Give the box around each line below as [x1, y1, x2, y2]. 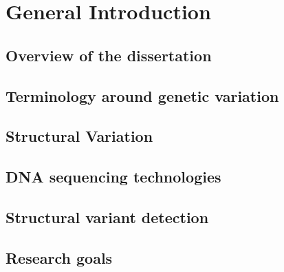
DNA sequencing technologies [6, 166, 221, 187]
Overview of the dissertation [6, 44, 212, 65]
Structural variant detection [6, 206, 209, 227]
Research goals [6, 247, 113, 268]
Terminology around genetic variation [6, 85, 279, 106]
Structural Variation [6, 125, 153, 147]
